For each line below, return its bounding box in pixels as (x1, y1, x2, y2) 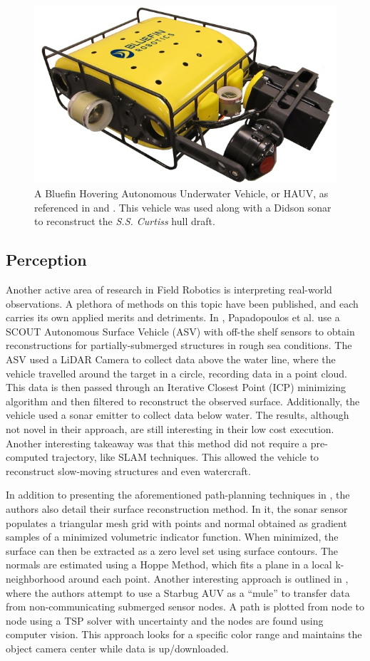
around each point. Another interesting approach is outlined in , (68, 571, 349, 585)
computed (6, 449, 48, 464)
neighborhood (6, 571, 66, 585)
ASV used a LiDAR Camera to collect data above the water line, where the (6, 352, 336, 366)
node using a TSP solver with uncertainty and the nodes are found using (6, 613, 324, 628)
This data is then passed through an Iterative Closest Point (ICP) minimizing (6, 380, 346, 395)
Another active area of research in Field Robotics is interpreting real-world (6, 282, 332, 297)
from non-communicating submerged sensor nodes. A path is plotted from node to (6, 599, 364, 614)
